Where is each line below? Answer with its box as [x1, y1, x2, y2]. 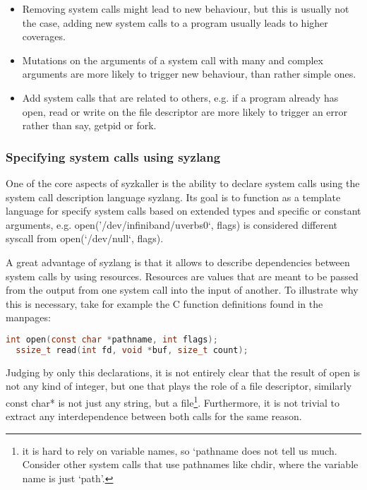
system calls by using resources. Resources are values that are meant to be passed [6, 268, 359, 283]
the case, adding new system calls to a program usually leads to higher [22, 15, 328, 30]
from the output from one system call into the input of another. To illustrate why [6, 282, 359, 297]
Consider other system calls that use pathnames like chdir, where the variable [22, 457, 359, 472]
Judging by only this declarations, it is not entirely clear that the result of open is [6, 364, 361, 379]
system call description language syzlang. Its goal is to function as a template [6, 189, 341, 204]
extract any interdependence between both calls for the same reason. [6, 409, 302, 424]
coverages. [22, 29, 66, 44]
